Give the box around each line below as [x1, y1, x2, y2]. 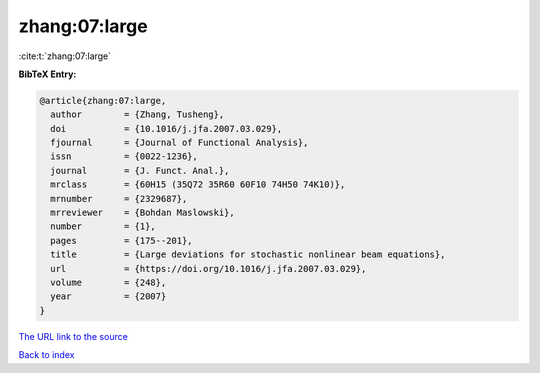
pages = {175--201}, [50, 235, 194, 246]
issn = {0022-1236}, [50, 151, 199, 162]
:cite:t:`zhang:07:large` [18, 50, 112, 62]
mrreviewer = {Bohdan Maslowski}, [50, 207, 235, 219]
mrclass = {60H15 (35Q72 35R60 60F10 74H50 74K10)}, [50, 179, 346, 190]
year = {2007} [50, 291, 167, 302]
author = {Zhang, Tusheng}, [50, 109, 225, 120]
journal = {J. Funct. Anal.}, [50, 165, 230, 176]
